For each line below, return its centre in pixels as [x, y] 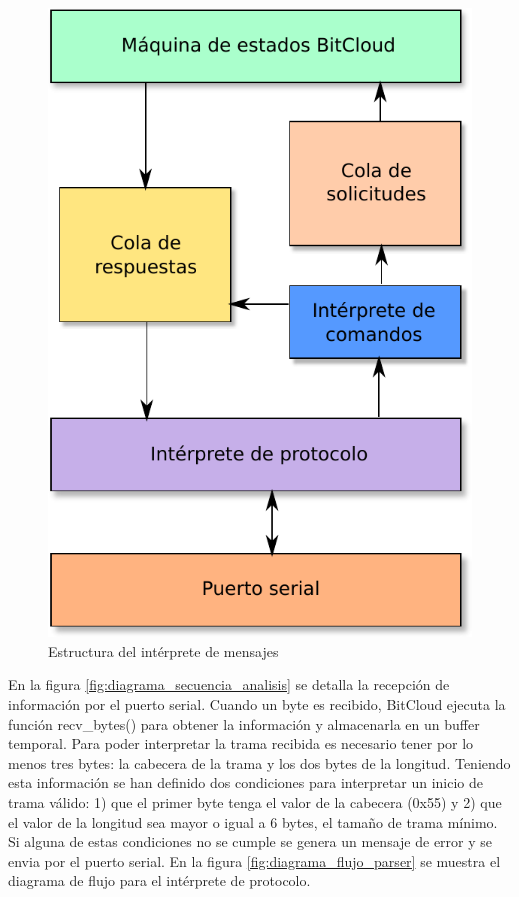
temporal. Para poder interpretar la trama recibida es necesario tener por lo [241, 743]
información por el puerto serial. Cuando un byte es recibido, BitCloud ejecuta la [257, 704]
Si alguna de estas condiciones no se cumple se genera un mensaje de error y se [250, 841]
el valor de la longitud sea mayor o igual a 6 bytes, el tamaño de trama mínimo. [253, 821]
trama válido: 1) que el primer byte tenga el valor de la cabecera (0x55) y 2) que [255, 801]
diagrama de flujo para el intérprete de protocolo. [159, 880]
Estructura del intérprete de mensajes [163, 650]
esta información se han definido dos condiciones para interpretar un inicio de [245, 782]
